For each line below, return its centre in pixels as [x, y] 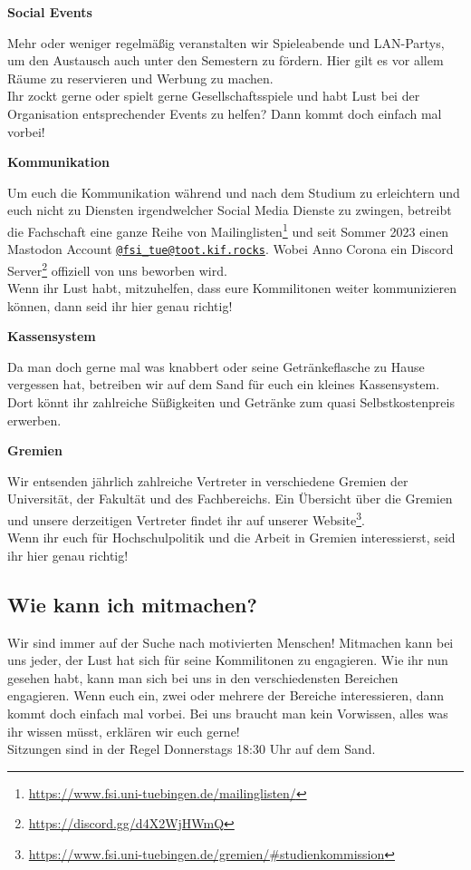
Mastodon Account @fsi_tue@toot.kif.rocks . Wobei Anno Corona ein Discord [231, 249]
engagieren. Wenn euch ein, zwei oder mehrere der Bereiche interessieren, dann [226, 695]
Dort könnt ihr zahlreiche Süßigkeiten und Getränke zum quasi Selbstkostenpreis [231, 402]
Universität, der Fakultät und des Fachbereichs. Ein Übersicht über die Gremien [230, 499]
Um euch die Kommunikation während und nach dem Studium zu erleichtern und [234, 192]
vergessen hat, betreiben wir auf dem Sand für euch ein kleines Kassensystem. [224, 384]
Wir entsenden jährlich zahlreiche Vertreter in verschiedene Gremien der [208, 480]
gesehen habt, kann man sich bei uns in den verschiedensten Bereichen [203, 677]
